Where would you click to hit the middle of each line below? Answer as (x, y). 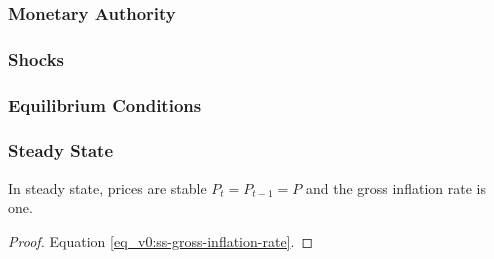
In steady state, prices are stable (107, 187)
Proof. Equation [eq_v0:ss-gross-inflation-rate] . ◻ (161, 240)
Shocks (36, 58)
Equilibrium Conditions (105, 104)
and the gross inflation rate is (395, 187)
